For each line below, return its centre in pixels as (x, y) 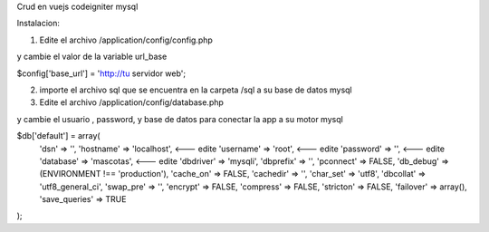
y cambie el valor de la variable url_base (92, 57)
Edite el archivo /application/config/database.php (131, 102)
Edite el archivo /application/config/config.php (126, 40)
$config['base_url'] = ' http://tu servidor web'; (101, 73)
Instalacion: (38, 24)
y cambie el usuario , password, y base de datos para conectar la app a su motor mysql (180, 119)
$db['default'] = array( (58, 136)
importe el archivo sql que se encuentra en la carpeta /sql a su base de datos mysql (196, 90)
